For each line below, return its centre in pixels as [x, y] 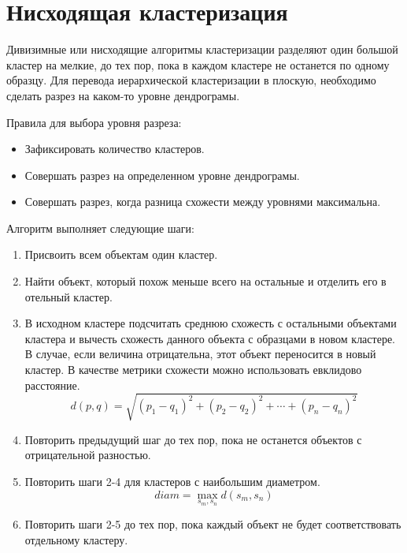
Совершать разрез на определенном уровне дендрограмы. [162, 175]
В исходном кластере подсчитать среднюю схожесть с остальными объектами [211, 323]
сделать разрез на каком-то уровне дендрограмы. [123, 95]
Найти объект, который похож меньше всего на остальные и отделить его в [205, 281]
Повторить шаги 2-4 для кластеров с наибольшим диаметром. [172, 481]
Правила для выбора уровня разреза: [94, 122]
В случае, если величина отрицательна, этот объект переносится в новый [200, 354]
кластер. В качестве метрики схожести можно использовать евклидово [193, 370]
